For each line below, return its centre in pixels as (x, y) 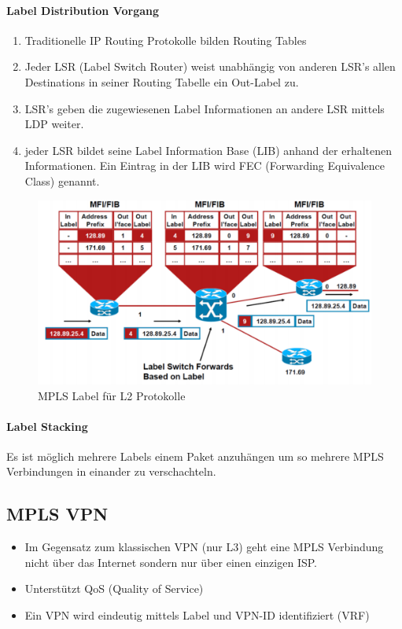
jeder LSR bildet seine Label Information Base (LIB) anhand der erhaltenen (208, 150)
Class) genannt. (62, 180)
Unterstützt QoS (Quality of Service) (114, 589)
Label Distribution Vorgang (83, 10)
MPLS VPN (57, 514)
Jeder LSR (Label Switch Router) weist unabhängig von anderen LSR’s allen (210, 66)
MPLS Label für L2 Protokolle (112, 395)
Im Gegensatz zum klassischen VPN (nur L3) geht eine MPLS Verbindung (204, 547)
